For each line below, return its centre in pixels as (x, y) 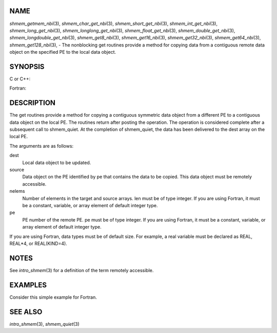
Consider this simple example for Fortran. (53, 297)
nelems (17, 191)
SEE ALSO (26, 312)
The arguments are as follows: (42, 146)
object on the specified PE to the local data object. (63, 52)
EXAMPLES (28, 285)
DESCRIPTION (33, 103)
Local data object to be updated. (57, 162)
